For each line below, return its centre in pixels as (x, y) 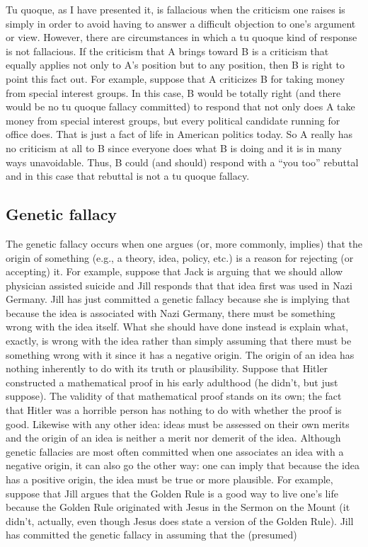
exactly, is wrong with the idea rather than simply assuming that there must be (179, 341)
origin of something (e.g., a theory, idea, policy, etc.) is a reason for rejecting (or (180, 257)
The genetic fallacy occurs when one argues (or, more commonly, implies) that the (184, 243)
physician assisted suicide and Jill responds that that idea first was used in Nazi (179, 285)
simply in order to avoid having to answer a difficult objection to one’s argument (181, 23)
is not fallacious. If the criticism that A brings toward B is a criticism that (167, 51)
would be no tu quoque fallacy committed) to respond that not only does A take (180, 106)
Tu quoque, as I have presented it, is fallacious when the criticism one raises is (176, 9)
